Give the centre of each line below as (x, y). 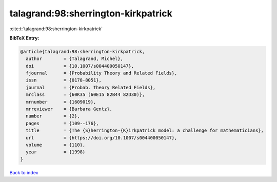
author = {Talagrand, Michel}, (74, 59)
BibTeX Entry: (24, 38)
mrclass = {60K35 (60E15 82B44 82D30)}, (85, 95)
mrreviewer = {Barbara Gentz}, (69, 109)
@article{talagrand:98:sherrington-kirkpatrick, (83, 52)
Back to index (24, 172)
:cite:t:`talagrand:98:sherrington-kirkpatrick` (56, 29)
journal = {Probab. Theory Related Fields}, (91, 87)
